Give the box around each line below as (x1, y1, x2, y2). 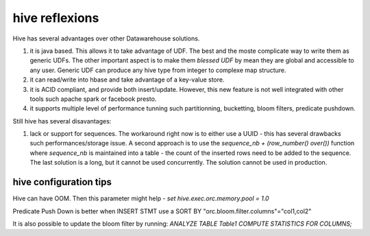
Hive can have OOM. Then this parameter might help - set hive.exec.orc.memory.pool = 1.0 (12, 194, 270, 202)
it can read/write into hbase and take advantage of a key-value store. (29, 75, 225, 84)
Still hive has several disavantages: (12, 117, 112, 125)
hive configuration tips (12, 176, 112, 188)
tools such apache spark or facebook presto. (29, 95, 157, 103)
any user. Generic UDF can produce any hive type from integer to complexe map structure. (29, 66, 287, 74)
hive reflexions (12, 10, 99, 25)
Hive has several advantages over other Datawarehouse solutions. (12, 34, 200, 43)
